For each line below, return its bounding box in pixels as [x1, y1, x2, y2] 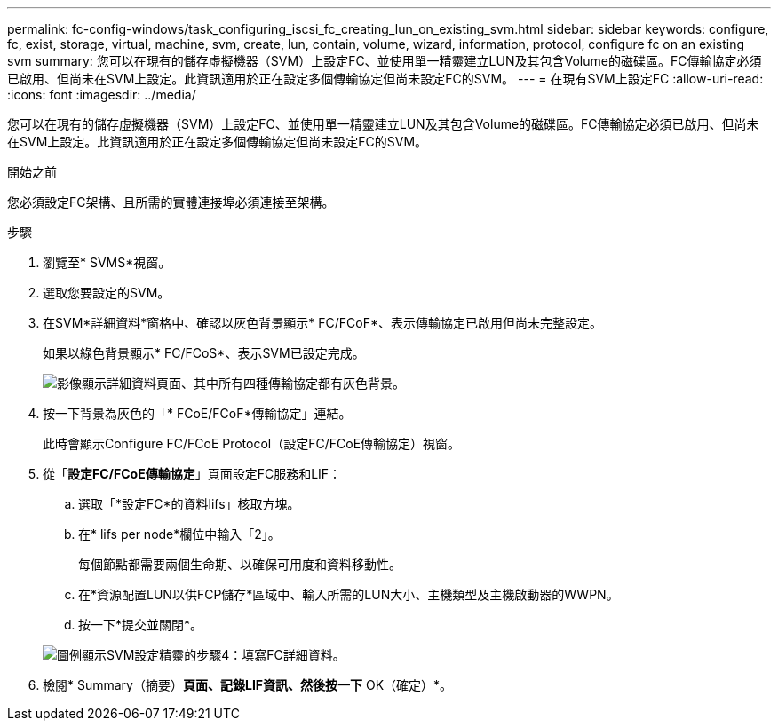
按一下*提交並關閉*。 [78, 617, 203, 632]
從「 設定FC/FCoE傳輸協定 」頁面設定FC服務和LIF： [43, 466, 342, 481]
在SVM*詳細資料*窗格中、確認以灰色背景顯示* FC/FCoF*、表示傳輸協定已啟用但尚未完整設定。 [43, 315, 602, 330]
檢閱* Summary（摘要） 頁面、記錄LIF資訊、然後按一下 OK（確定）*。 [43, 677, 453, 692]
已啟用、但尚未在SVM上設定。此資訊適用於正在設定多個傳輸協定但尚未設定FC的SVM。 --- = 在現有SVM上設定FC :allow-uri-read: [7, 71, 764, 86]
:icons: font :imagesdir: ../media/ [7, 87, 196, 102]
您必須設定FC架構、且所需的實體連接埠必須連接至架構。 [7, 194, 335, 210]
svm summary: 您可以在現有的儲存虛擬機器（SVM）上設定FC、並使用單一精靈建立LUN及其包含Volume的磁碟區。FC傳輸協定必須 [7, 53, 762, 68]
